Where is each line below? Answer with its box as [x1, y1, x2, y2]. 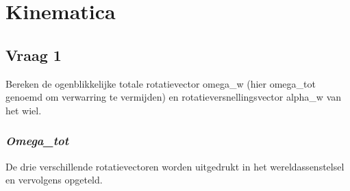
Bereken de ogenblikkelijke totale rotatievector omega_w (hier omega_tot [5, 76, 316, 90]
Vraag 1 [5, 44, 62, 65]
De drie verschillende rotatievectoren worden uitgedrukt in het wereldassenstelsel [5, 159, 345, 173]
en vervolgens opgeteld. [5, 173, 103, 187]
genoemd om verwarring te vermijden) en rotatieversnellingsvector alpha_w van [5, 90, 342, 104]
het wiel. [5, 103, 42, 117]
